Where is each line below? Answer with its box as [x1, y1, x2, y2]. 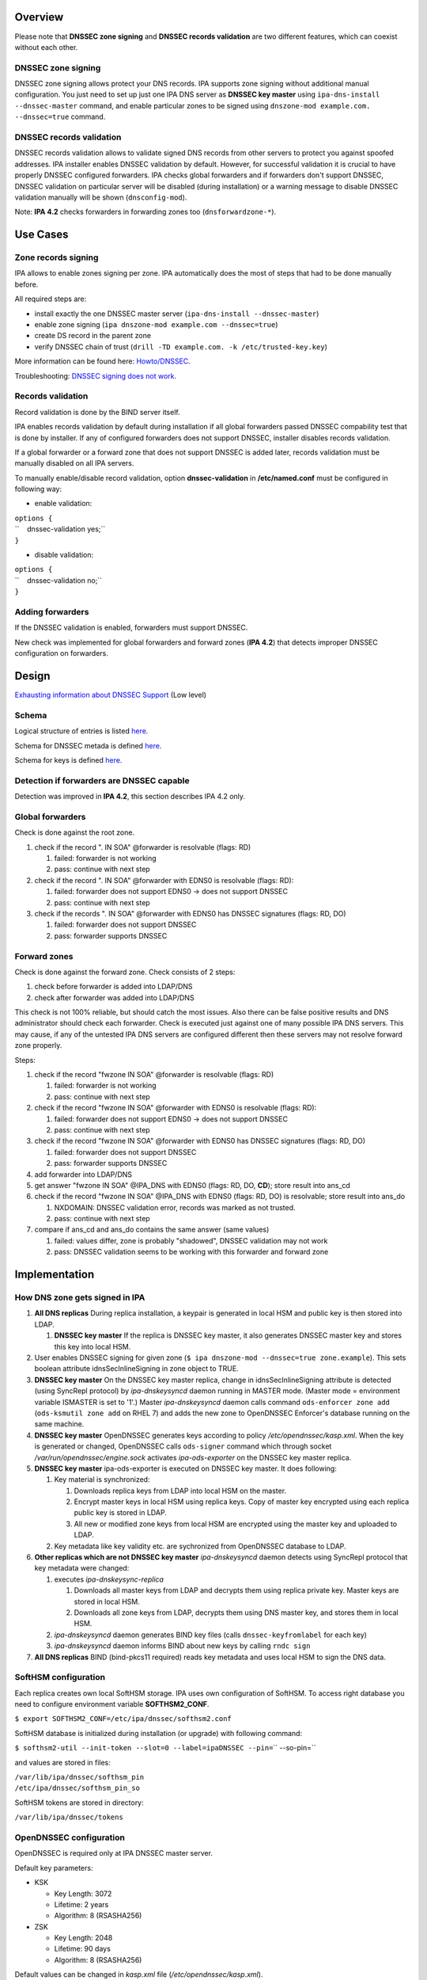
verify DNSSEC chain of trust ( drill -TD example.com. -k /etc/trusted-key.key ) [34, 341, 328, 352]
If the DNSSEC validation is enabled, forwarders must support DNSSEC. [14, 623, 248, 633]
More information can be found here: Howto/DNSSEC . [14, 356, 191, 366]
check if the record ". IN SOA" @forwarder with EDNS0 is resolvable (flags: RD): [34, 875, 294, 885]
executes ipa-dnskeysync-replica [54, 1574, 164, 1584]
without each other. [14, 42, 78, 51]
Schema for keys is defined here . [14, 755, 123, 764]
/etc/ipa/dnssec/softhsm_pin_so [14, 1784, 140, 1793]
